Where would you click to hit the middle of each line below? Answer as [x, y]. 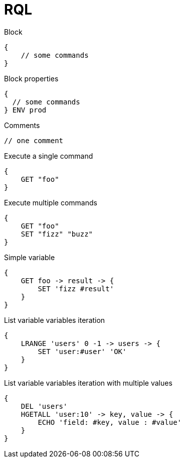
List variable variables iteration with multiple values [88, 383]
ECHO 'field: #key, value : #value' [110, 422]
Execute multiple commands [51, 202]
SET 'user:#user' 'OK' [82, 351]
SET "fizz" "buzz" [57, 234]
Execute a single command [49, 156]
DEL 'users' [44, 406]
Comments [22, 125]
